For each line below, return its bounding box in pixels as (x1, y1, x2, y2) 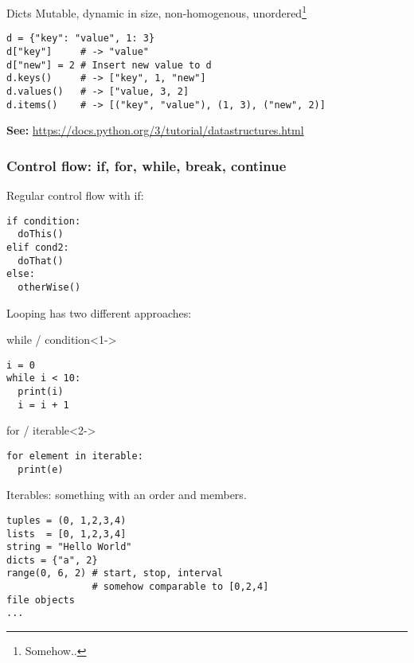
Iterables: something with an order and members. (6, 486, 247, 503)
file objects (6, 594, 75, 606)
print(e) (18, 463, 64, 475)
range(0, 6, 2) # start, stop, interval (6, 567, 224, 579)
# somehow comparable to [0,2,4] (92, 581, 269, 593)
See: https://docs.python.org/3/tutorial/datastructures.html (6, 122, 304, 138)
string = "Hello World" (6, 541, 132, 553)
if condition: (6, 215, 81, 227)
